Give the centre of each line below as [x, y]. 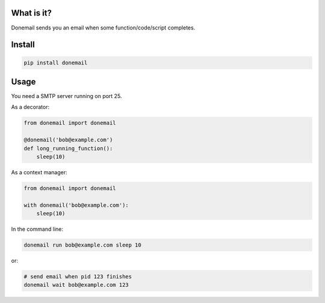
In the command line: [37, 229]
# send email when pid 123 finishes [78, 277]
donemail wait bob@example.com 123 [76, 285]
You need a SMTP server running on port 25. [67, 96]
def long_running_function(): [68, 148]
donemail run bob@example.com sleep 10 [82, 245]
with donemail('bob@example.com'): [76, 205]
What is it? [32, 13]
